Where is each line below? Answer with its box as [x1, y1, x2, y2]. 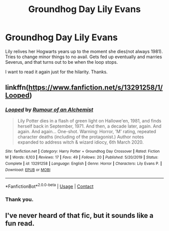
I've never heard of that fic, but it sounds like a [5, 211, 154, 220]
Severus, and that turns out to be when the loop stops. [5, 59, 118, 65]
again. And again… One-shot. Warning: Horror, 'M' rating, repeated [17, 128, 156, 134]
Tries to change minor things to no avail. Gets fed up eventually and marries [5, 54, 162, 60]
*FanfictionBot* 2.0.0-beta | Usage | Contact [5, 182, 94, 189]
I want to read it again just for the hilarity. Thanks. [5, 69, 108, 75]
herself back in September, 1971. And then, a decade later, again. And [17, 123, 162, 129]
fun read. [5, 219, 35, 228]
